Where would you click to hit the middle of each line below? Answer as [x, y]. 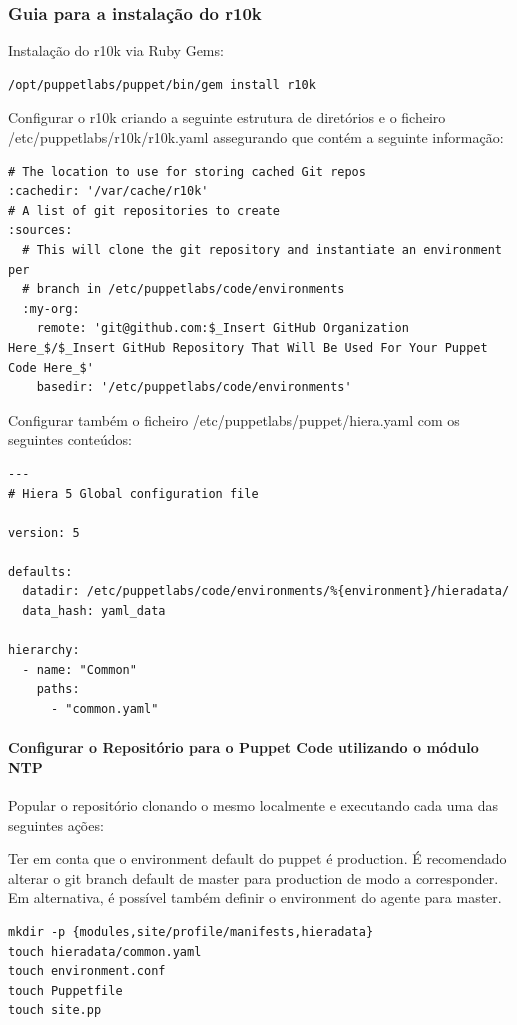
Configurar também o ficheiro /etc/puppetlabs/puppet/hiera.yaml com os [234, 419]
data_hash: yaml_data [94, 611]
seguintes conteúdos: [70, 439]
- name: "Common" [79, 669]
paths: [58, 689]
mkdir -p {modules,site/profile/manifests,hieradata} [191, 931]
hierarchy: [44, 650]
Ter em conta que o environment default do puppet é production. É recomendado [257, 858]
